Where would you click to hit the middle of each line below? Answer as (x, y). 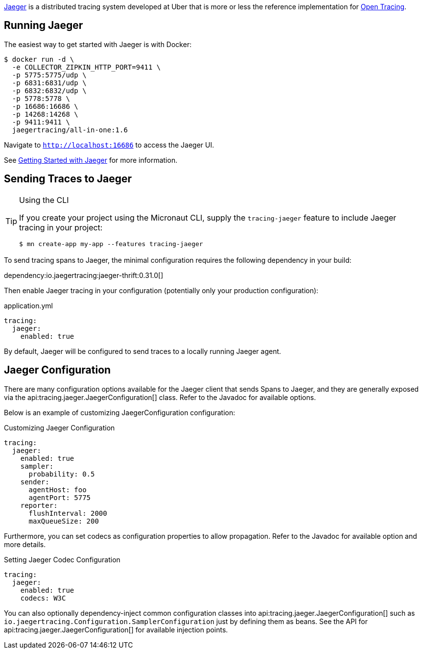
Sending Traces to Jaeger (68, 179)
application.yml (28, 305)
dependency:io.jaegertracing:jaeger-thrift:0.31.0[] (84, 275)
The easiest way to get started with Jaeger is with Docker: (98, 44)
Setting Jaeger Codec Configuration (62, 559)
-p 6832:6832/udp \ (49, 90)
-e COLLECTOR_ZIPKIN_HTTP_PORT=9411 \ (86, 67)
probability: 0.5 (62, 474)
